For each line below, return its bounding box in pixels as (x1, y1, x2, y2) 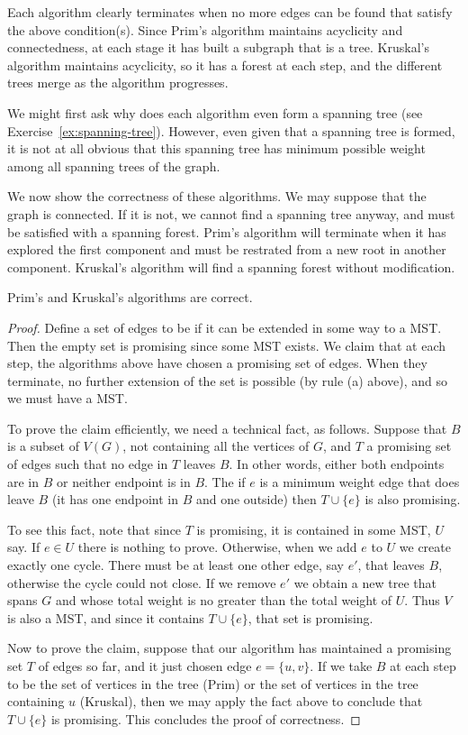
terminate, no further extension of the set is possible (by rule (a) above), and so (7, 371, 448, 390)
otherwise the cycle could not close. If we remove (7, 573, 276, 592)
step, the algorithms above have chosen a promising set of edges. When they (7, 354, 427, 372)
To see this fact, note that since (7, 519, 182, 538)
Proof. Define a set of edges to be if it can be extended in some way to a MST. (7, 317, 442, 336)
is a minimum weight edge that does (259, 472, 460, 491)
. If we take (310, 657, 373, 675)
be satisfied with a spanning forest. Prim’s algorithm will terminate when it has (7, 222, 446, 241)
